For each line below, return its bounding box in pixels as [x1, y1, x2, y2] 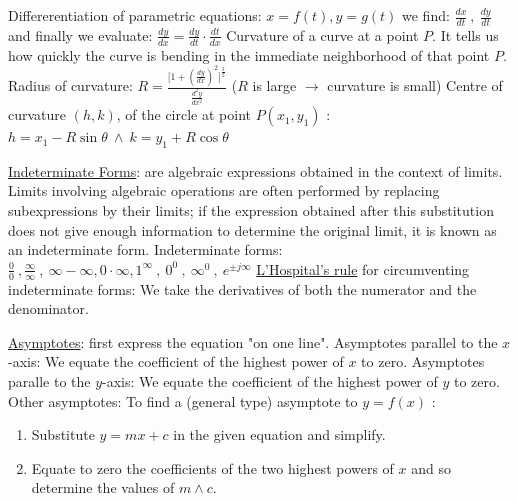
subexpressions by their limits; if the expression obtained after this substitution [8, 200, 494, 221]
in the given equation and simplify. [173, 424, 386, 445]
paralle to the [8, 371, 91, 392]
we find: [402, 5, 450, 25]
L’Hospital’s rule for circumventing [256, 258, 470, 279]
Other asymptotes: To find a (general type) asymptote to [8, 390, 358, 411]
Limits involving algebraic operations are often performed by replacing [8, 180, 440, 201]
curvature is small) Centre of [327, 75, 503, 96]
